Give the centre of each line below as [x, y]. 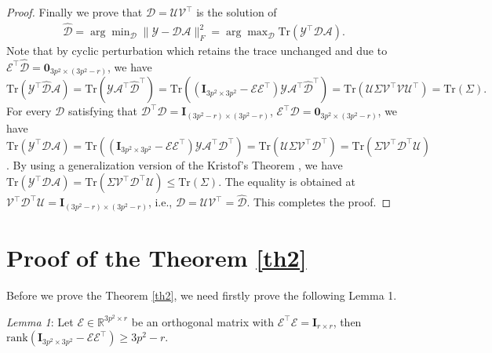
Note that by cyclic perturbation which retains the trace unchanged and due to [197, 51]
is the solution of [237, 12]
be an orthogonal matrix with [203, 321]
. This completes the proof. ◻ [319, 202]
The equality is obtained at [290, 182]
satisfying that [103, 111]
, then [347, 321]
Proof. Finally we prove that [75, 12]
